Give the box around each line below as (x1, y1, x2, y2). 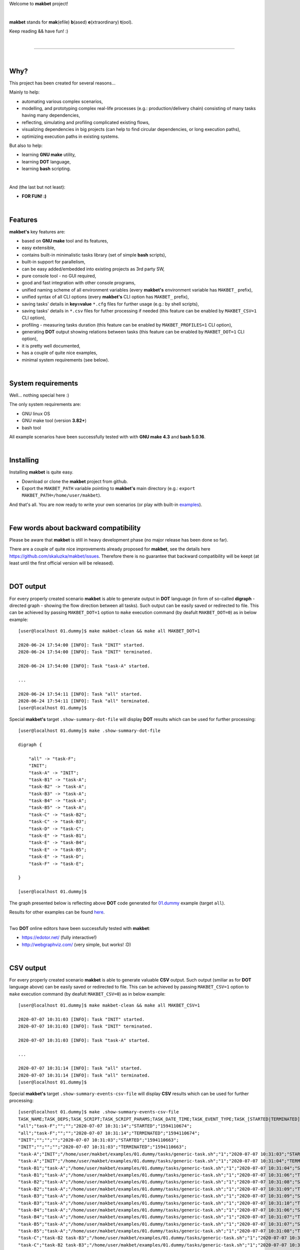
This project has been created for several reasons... (9, 80, 116, 86)
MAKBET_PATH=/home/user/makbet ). (21, 492, 101, 498)
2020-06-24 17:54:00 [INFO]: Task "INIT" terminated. (18, 649, 152, 655)
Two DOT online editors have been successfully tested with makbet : (9, 925, 150, 931)
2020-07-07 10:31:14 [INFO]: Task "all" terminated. (18, 1072, 150, 1078)
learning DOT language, (21, 158, 71, 164)
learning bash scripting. (21, 165, 71, 172)
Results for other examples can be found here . (9, 909, 105, 915)
